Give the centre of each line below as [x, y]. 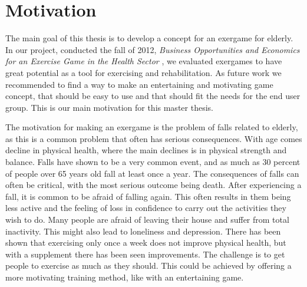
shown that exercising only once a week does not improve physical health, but [146, 243]
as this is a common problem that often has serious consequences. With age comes [154, 138]
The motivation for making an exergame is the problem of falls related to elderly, [152, 127]
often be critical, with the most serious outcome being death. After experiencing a [153, 185]
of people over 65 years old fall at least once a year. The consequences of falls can [152, 173]
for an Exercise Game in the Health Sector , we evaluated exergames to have [144, 61]
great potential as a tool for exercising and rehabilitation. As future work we [143, 72]
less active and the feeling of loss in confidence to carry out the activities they [146, 208]
